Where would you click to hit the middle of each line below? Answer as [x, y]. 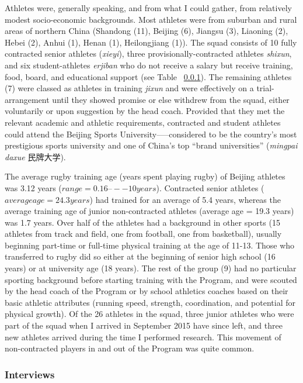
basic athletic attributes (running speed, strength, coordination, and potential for [150, 302]
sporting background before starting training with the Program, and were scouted [151, 279]
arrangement [27, 99]
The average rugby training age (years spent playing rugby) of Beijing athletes [145, 176]
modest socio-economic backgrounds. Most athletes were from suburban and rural [151, 19]
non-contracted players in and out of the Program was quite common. [130, 348]
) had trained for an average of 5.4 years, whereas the [185, 199]
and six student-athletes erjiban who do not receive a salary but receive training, [149, 65]
